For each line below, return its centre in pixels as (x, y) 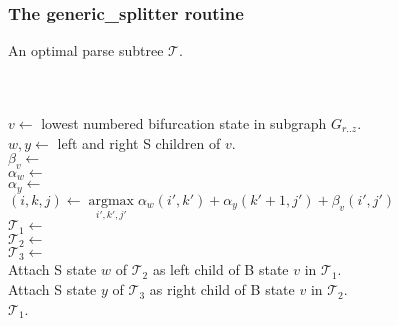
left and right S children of (139, 142)
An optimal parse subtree (86, 50)
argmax (111, 200)
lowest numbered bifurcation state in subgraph (184, 123)
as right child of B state (222, 289)
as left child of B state (220, 269)
